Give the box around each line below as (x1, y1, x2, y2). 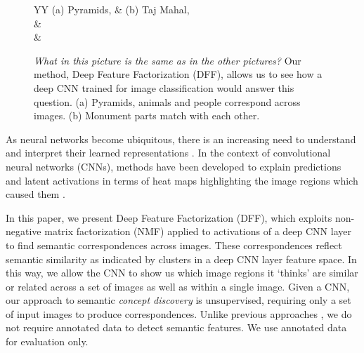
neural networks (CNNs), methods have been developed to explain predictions (6, 159, 342, 173)
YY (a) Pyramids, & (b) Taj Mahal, (34, 2, 190, 16)
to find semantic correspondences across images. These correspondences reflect (6, 237, 342, 252)
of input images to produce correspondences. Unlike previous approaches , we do (6, 306, 352, 321)
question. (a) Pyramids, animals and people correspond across (34, 94, 301, 109)
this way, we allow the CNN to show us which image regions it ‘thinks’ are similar (6, 265, 358, 280)
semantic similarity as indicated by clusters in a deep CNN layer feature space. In (6, 251, 357, 266)
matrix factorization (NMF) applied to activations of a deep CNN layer (44, 224, 351, 239)
